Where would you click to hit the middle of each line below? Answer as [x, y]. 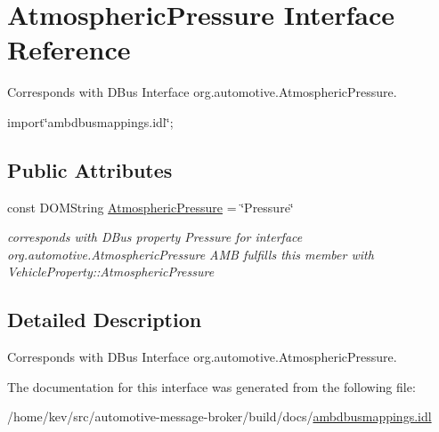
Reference [69, 49]
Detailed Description [105, 320]
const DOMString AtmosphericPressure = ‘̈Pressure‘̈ [150, 207]
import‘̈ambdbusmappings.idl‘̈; [90, 121]
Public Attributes [90, 169]
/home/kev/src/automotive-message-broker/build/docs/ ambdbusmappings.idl [219, 416]
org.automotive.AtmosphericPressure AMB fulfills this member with [191, 254]
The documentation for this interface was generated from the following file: [211, 386]
